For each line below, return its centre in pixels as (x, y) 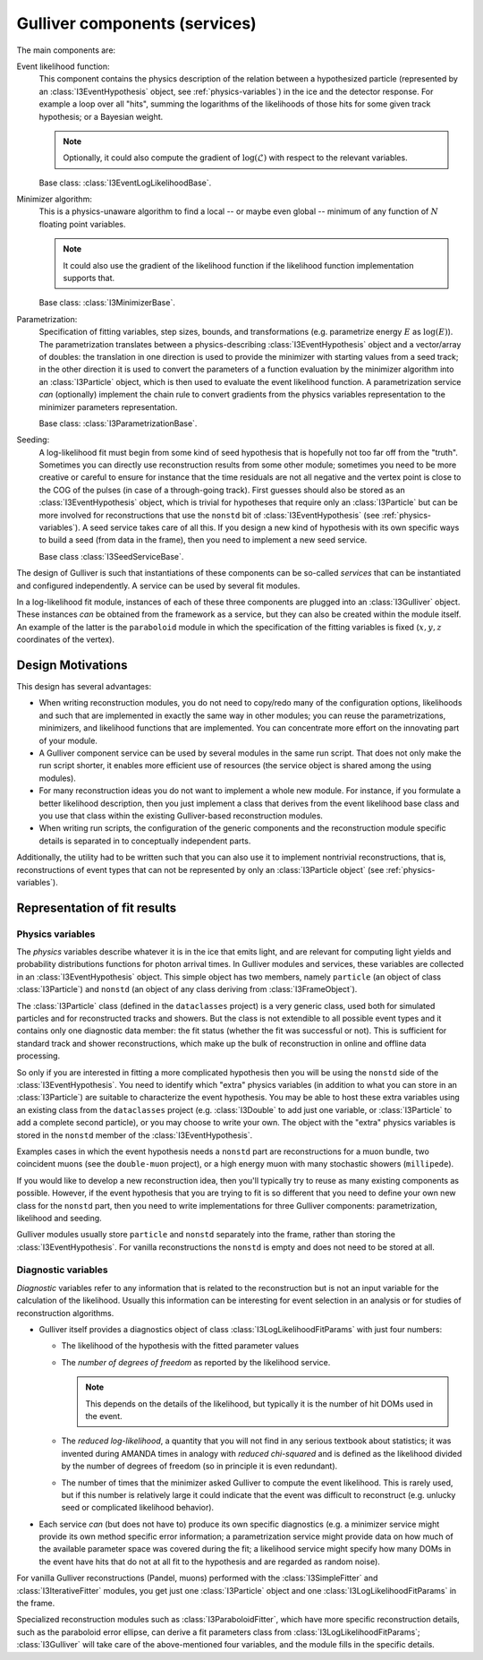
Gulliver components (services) (136, 23)
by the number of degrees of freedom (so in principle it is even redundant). (199, 1466)
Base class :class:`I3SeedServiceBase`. (111, 556)
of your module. (68, 740)
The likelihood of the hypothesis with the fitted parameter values (180, 1346)
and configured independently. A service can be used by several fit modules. (158, 586)
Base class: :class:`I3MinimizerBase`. (107, 303)
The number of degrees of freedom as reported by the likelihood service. (196, 1362)
